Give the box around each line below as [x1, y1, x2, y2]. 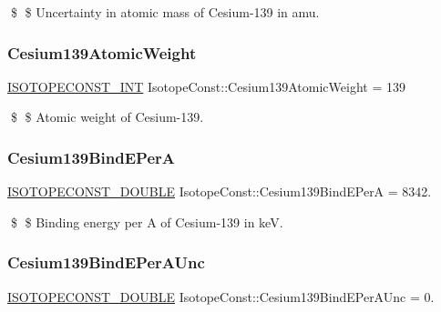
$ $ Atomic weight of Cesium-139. [10, 107, 204, 126]
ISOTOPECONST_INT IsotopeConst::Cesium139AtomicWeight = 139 [7, 76, 405, 96]
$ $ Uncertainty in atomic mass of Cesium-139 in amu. [10, 3, 320, 21]
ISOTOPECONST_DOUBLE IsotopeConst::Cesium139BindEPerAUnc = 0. [7, 287, 435, 306]
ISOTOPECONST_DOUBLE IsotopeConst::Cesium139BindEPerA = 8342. [7, 182, 432, 201]
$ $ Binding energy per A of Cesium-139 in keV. [10, 212, 283, 231]
